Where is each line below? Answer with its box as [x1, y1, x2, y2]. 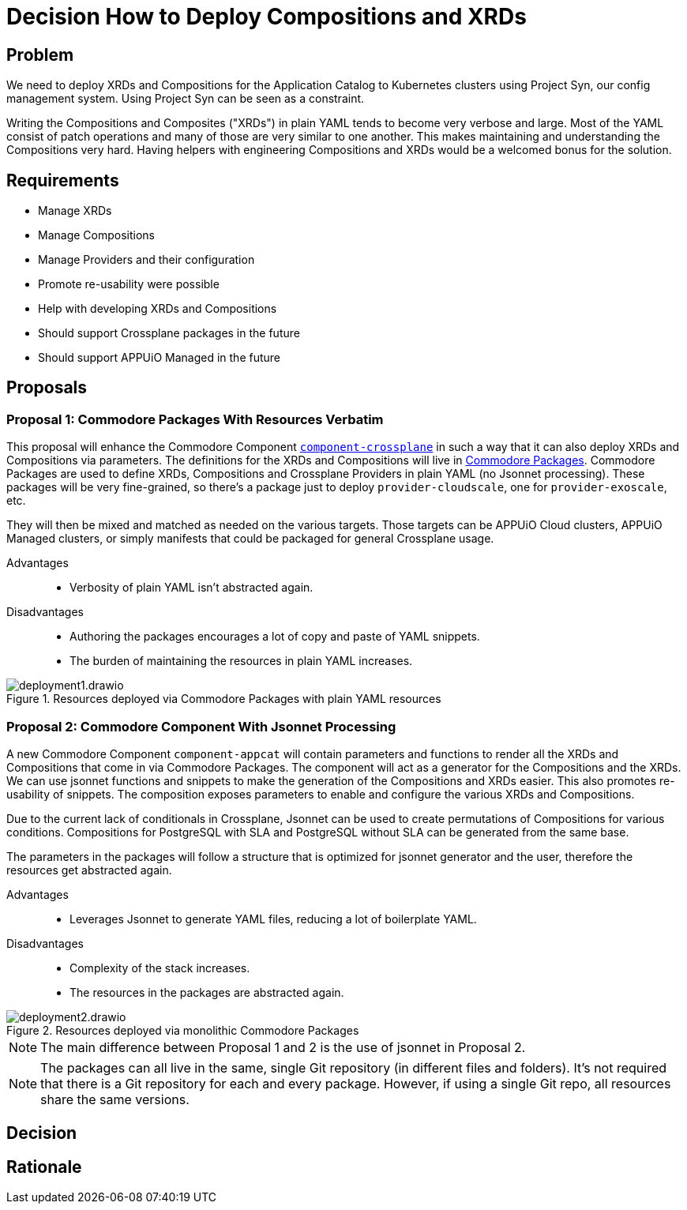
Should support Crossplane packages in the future [38, 326, 300, 340]
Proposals [6, 378, 88, 398]
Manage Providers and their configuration [38, 253, 255, 267]
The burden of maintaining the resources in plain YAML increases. [69, 654, 413, 668]
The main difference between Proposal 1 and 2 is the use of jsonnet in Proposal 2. [40, 1039, 526, 1055]
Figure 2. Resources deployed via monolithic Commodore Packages [6, 1023, 359, 1037]
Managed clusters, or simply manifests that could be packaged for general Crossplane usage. [6, 532, 494, 546]
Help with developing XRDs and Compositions [38, 302, 277, 316]
